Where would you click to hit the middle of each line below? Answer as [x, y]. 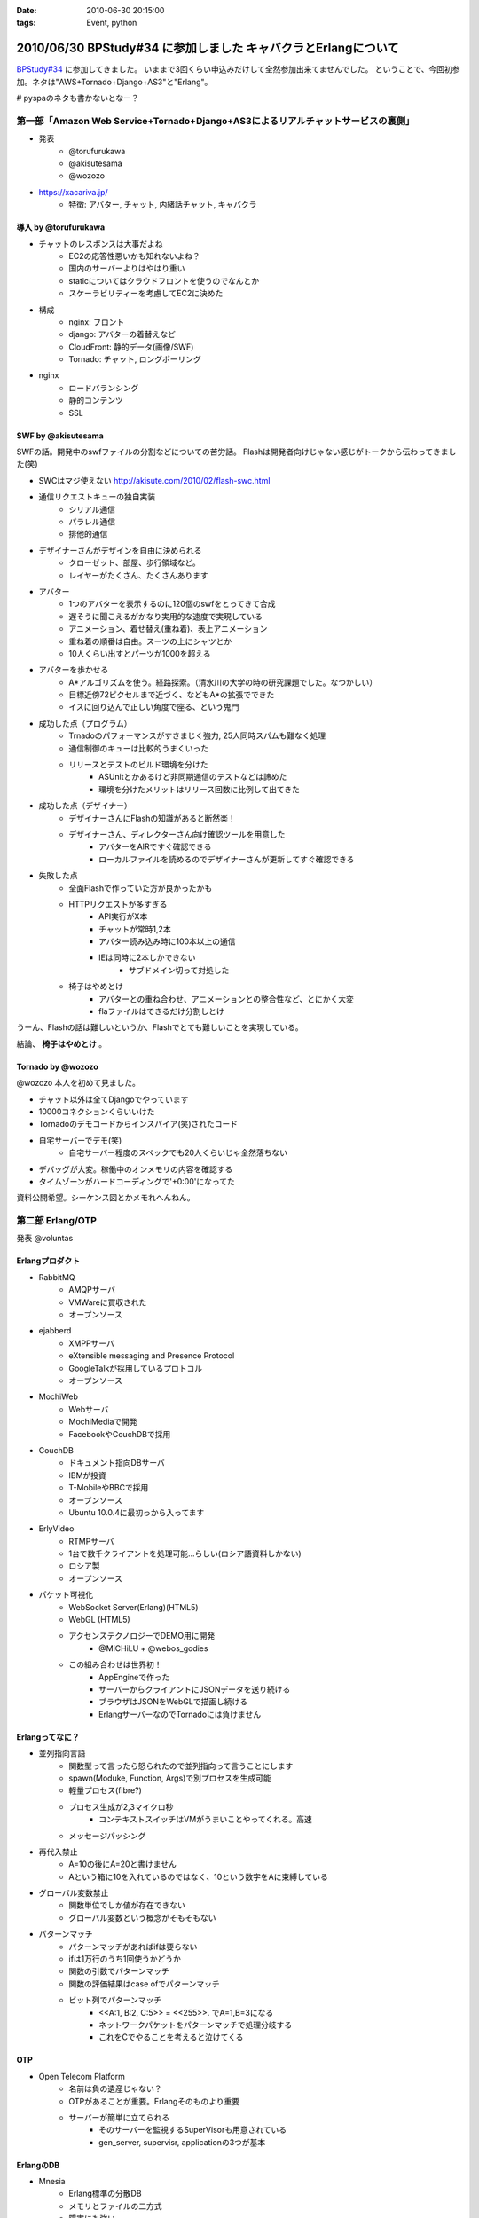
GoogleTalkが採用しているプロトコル [136, 1368]
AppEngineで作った [134, 1677]
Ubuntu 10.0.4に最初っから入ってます [137, 1512]
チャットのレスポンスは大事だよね [101, 243]
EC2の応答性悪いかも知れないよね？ [134, 256]
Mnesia [52, 2182]
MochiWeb [59, 1396]
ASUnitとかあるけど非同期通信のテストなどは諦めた [193, 777]
